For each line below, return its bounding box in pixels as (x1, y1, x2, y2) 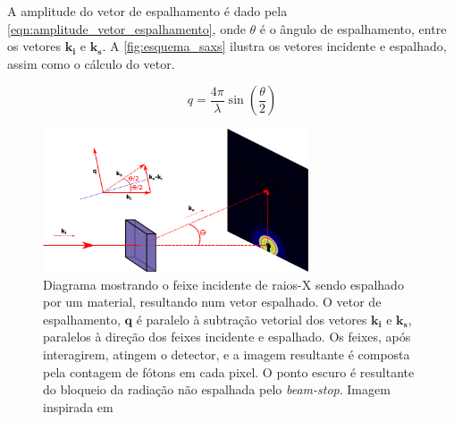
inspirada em (43, 397, 113, 416)
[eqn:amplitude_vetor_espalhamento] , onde (7, 19, 246, 38)
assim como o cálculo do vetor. (7, 54, 175, 72)
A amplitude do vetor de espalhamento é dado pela (7, 2, 288, 20)
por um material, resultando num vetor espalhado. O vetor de (43, 292, 382, 311)
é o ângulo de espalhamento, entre (259, 19, 447, 38)
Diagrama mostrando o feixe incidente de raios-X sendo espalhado (43, 274, 404, 293)
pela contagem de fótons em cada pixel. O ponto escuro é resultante (43, 362, 415, 381)
